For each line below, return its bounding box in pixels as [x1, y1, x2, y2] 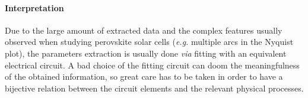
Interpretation [5, 1, 64, 14]
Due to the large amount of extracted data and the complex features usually [5, 24, 282, 36]
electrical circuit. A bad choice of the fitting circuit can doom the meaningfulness [5, 58, 300, 71]
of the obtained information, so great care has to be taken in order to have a [5, 70, 283, 83]
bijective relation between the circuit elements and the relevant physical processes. [5, 81, 304, 94]
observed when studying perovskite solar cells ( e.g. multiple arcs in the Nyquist [5, 35, 294, 48]
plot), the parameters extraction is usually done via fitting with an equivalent [5, 47, 287, 59]
